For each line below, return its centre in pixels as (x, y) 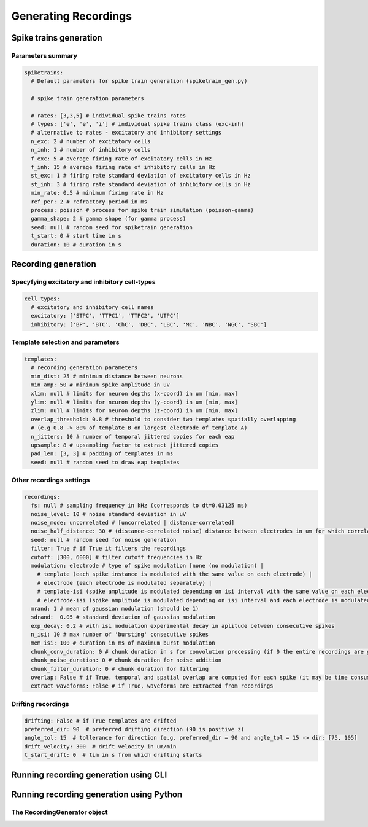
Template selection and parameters (65, 342)
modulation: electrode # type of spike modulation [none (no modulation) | (147, 566)
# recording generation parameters (84, 368)
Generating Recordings (71, 16)
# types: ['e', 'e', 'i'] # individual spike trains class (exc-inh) (138, 124)
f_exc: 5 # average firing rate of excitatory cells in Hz (121, 159)
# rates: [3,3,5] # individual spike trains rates (109, 116)
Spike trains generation (57, 38)
